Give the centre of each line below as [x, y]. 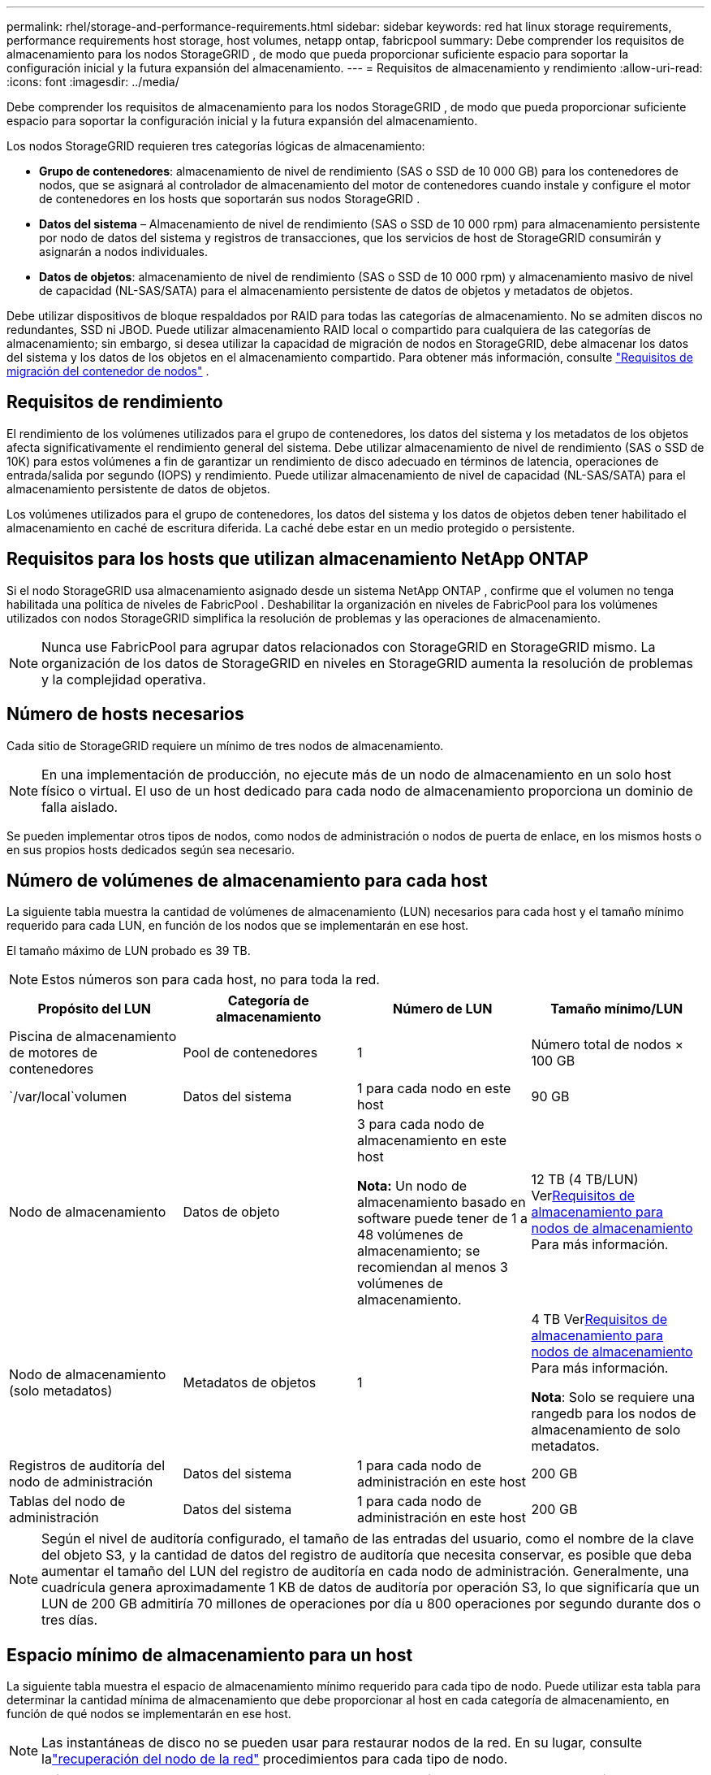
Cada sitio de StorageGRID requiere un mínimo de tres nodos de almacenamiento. [225, 745]
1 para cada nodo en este [434, 1089]
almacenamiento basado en [442, 1202]
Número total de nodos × [608, 1045]
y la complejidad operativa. [124, 679]
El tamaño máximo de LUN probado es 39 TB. [129, 951]
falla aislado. [80, 807]
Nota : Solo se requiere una [613, 1397]
